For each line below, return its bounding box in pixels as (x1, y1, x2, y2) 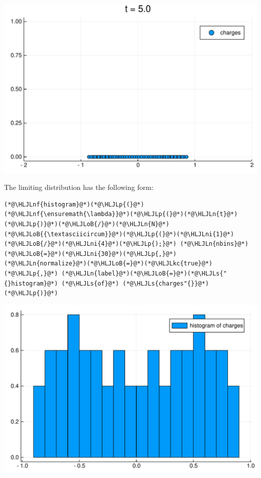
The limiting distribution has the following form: (4, 182, 154, 192)
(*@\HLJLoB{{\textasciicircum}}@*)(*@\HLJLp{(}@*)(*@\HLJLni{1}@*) (4, 230, 234, 238)
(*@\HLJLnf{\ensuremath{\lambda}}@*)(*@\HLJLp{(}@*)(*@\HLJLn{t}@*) (4, 211, 238, 218)
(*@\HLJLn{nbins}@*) (180, 240, 248, 248)
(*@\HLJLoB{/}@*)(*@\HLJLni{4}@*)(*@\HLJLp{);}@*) (4, 240, 177, 248)
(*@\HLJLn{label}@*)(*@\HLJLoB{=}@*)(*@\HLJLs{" (61, 270, 227, 278)
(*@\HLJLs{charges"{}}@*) (122, 280, 209, 287)
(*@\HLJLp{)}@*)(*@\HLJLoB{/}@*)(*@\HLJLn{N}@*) (4, 221, 170, 228)
